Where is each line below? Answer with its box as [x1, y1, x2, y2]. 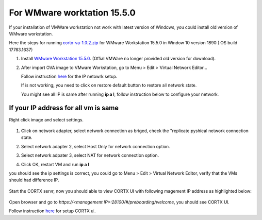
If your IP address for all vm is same [9, 104, 119, 112]
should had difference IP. [9, 177, 59, 183]
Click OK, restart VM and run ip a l [21, 161, 89, 167]
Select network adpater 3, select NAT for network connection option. [21, 152, 159, 158]
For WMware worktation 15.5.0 [9, 7, 136, 18]
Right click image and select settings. [9, 117, 84, 122]
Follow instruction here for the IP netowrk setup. [21, 73, 117, 79]
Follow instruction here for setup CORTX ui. [9, 208, 96, 214]
